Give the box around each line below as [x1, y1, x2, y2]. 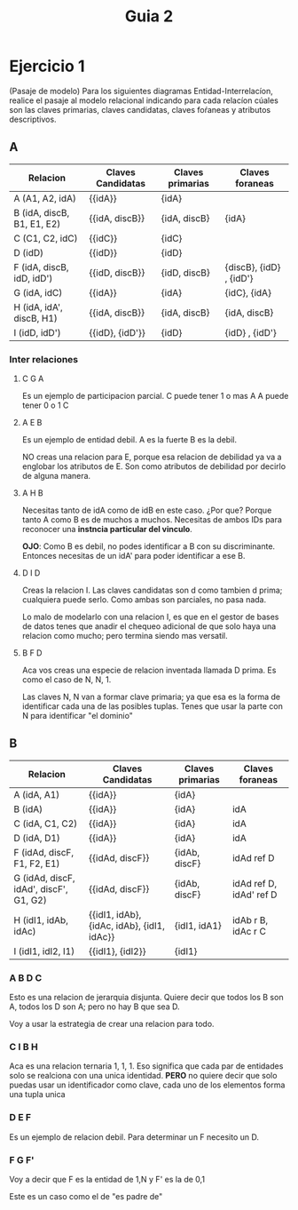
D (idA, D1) [13, 832, 60, 844]
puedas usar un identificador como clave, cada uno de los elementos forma [9, 1079, 286, 1090]
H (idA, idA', [13, 300, 64, 313]
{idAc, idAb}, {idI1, [88, 919, 166, 932]
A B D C [9, 971, 43, 983]
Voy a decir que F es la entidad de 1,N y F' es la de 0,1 [9, 1174, 206, 1185]
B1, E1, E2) [13, 218, 61, 230]
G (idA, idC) [13, 286, 63, 299]
